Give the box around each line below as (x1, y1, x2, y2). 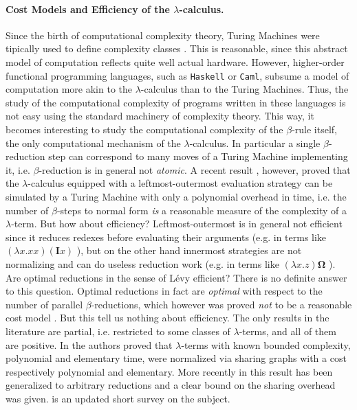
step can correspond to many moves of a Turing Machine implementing (48, 149, 348, 163)
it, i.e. (6, 162, 30, 176)
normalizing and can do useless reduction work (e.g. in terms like (6, 256, 279, 271)
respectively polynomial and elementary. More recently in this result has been (6, 364, 333, 378)
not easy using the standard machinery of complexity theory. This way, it (6, 109, 314, 123)
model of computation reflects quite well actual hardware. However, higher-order (6, 54, 345, 69)
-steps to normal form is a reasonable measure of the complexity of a (56, 203, 347, 217)
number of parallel (6, 297, 83, 311)
